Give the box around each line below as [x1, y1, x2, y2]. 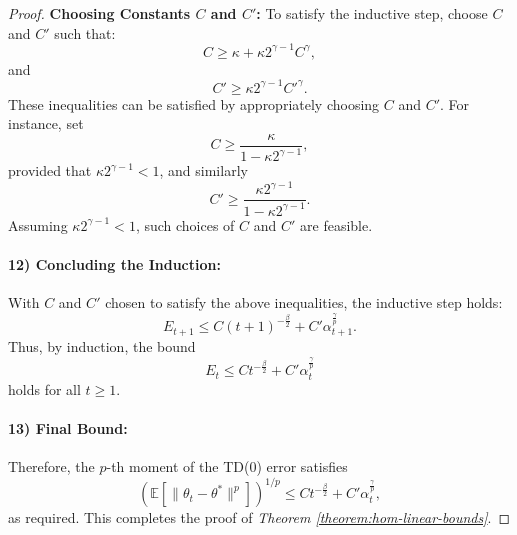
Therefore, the [8, 456, 95, 477]
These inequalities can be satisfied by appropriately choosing [8, 93, 380, 114]
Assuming [8, 214, 68, 235]
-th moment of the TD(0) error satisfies [106, 456, 348, 477]
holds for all [8, 378, 81, 399]
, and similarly [159, 160, 248, 181]
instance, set [8, 113, 84, 134]
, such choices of [135, 214, 235, 235]
